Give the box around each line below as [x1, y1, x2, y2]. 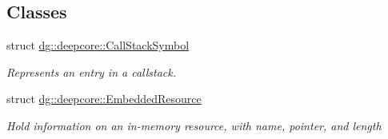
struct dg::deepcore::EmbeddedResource [6, 90, 202, 107]
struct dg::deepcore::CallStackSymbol [6, 37, 190, 54]
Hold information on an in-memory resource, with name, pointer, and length [6, 117, 382, 133]
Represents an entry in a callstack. [6, 63, 177, 80]
